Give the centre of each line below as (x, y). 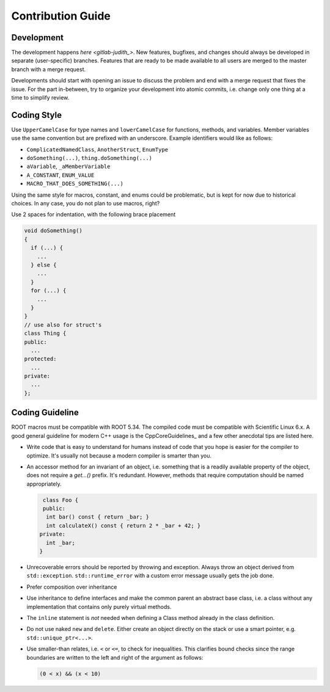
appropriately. (44, 484)
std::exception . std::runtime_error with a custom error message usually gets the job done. (150, 576)
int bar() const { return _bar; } (98, 517)
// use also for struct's (63, 325)
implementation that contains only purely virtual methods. (99, 606)
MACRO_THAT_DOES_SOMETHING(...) (75, 184)
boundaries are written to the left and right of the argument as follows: (115, 657)
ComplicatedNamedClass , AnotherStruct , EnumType (97, 149)
